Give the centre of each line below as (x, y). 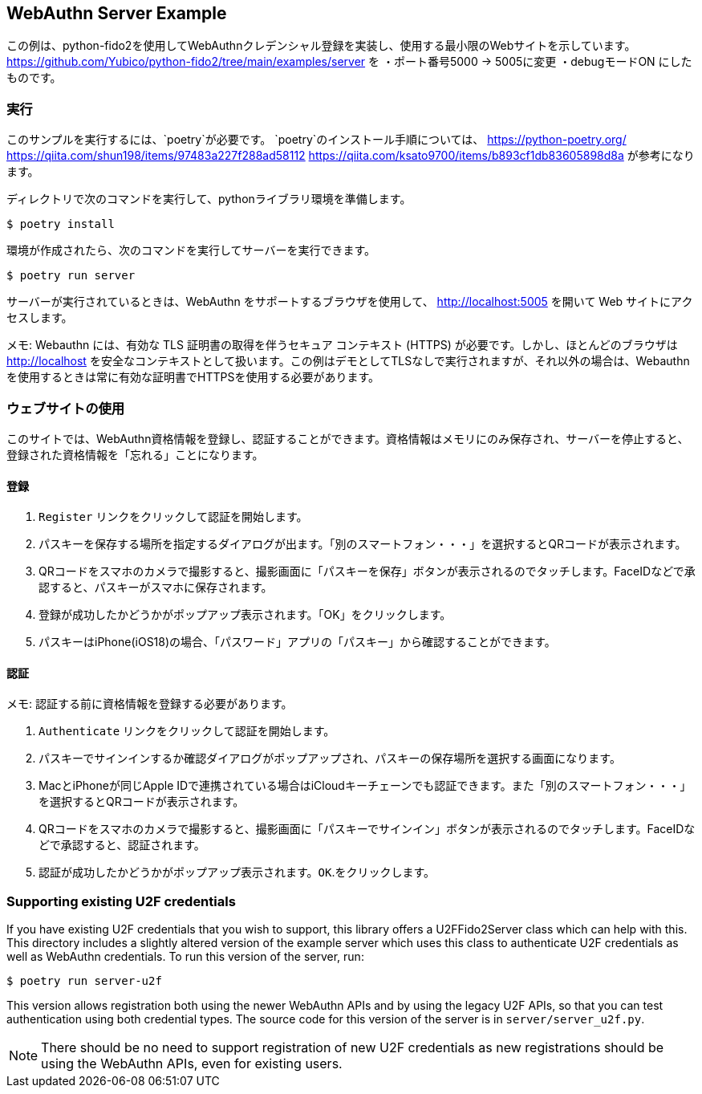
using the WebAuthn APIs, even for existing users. (192, 1064)
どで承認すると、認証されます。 (122, 845)
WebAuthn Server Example (117, 13)
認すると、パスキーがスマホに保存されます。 (156, 588)
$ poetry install (61, 224)
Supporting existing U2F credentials (121, 901)
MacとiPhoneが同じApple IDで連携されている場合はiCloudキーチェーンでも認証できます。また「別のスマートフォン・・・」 (365, 786)
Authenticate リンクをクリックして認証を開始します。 (187, 731)
